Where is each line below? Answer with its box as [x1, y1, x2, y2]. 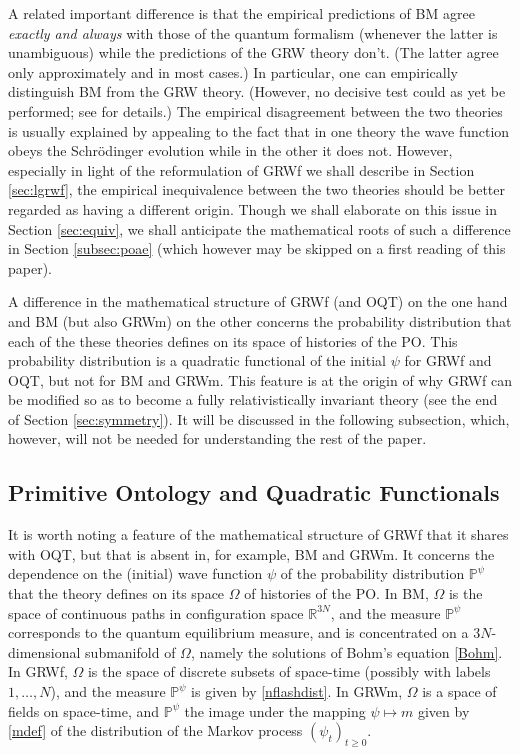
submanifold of [85, 641, 176, 662]
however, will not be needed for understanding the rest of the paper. [8, 428, 427, 449]
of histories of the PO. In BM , [244, 583, 429, 604]
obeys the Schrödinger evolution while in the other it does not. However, [8, 140, 453, 161]
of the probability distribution [280, 563, 465, 584]
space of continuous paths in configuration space [8, 602, 304, 623]
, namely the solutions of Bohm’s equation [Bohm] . [190, 641, 503, 662]
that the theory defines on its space [8, 583, 225, 604]
